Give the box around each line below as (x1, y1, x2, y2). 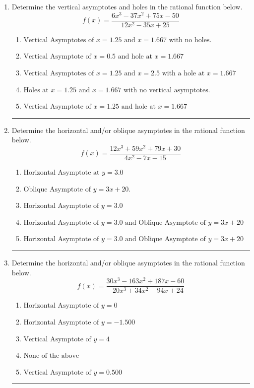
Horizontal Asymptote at (23, 169, 100, 177)
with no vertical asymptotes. (124, 86, 210, 94)
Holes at (23, 86, 49, 94)
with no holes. (169, 36, 212, 44)
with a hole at (162, 69, 205, 77)
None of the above (23, 352, 79, 360)
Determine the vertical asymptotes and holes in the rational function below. (11, 1, 243, 11)
